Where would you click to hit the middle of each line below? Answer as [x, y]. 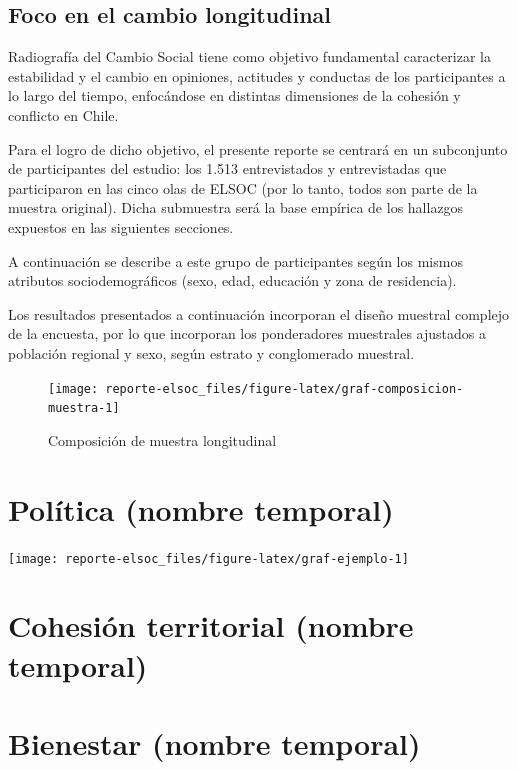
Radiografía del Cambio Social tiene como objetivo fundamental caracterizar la [249, 56]
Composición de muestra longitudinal [162, 439]
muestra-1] [84, 408]
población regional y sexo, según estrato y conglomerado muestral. [211, 352]
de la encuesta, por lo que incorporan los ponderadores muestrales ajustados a [247, 333]
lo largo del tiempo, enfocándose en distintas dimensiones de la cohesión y [234, 95]
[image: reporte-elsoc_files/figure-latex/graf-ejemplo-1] [208, 558]
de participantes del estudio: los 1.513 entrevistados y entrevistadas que [227, 168]
